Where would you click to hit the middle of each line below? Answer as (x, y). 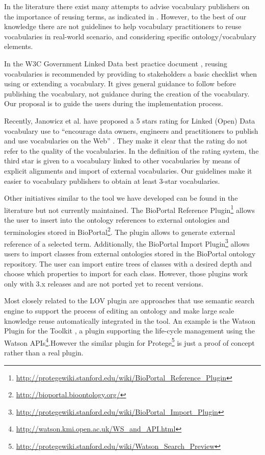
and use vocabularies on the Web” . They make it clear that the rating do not (126, 141)
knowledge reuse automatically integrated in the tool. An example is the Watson (130, 320)
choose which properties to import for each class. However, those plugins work (126, 273)
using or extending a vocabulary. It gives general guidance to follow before (120, 83)
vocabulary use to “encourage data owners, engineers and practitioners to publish (131, 130)
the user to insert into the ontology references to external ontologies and (117, 219)
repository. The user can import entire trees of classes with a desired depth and (128, 263)
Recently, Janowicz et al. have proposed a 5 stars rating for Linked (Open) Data (130, 120)
